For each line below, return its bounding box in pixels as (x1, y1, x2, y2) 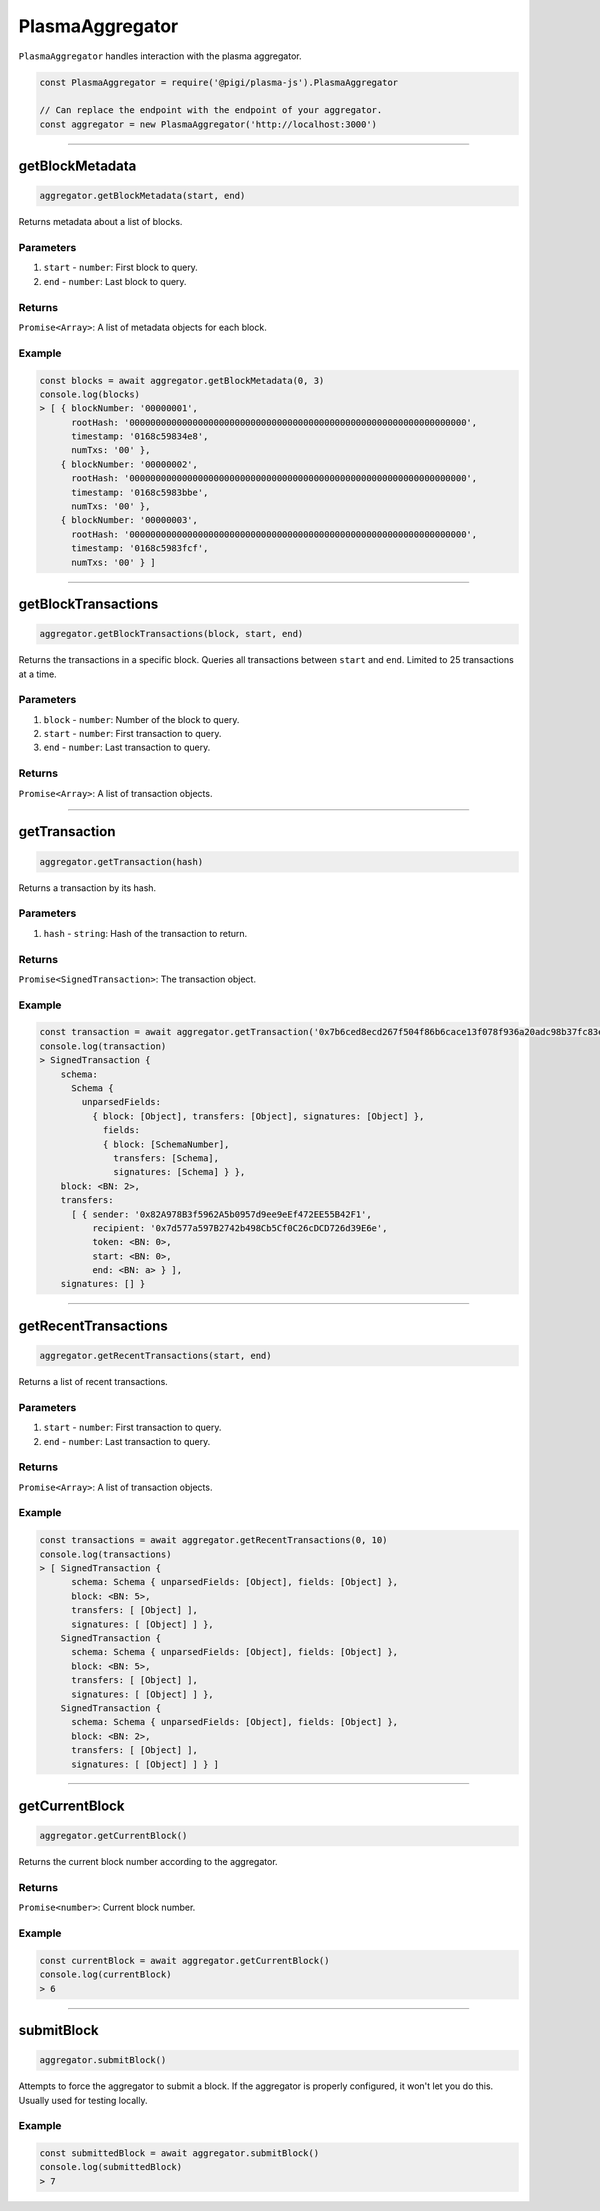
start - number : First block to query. (43, 261, 199, 274)
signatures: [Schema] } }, (113, 1166, 246, 1178)
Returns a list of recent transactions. (18, 1376, 169, 1388)
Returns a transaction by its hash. (18, 881, 157, 894)
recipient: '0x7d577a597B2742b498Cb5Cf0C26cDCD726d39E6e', (91, 1222, 388, 1234)
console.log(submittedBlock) (39, 2161, 183, 2173)
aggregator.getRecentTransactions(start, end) (39, 1350, 272, 1362)
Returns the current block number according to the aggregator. (18, 1856, 279, 1868)
